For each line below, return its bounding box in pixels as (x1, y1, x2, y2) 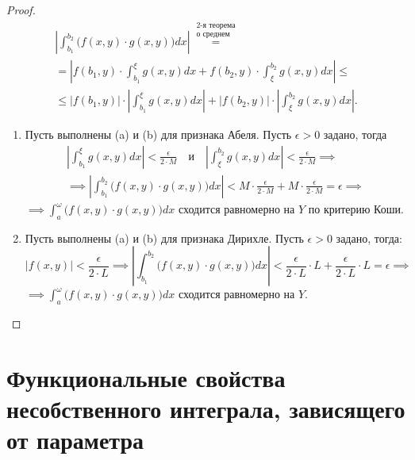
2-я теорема (196, 21, 236, 30)
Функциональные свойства (6, 361, 286, 393)
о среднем (196, 30, 230, 39)
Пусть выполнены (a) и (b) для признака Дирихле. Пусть (25, 229, 304, 246)
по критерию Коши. (308, 201, 404, 217)
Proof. (6, 2, 36, 17)
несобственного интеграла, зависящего (6, 393, 405, 425)
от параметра (6, 424, 144, 456)
